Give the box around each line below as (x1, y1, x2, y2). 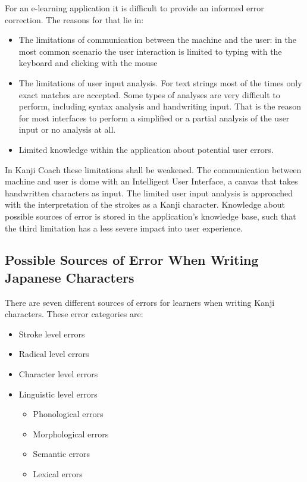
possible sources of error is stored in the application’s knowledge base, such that (5, 209, 296, 222)
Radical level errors (18, 348, 89, 360)
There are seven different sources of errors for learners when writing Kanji (5, 296, 275, 308)
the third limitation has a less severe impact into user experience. (5, 221, 243, 234)
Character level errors (18, 368, 98, 380)
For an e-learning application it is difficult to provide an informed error (5, 2, 264, 14)
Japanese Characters (5, 268, 134, 286)
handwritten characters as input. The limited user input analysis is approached (5, 186, 293, 199)
